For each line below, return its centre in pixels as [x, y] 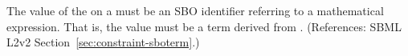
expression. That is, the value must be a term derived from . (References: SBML [204, 26]
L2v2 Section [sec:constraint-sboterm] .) [103, 42]
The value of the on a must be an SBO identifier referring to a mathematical [195, 10]
